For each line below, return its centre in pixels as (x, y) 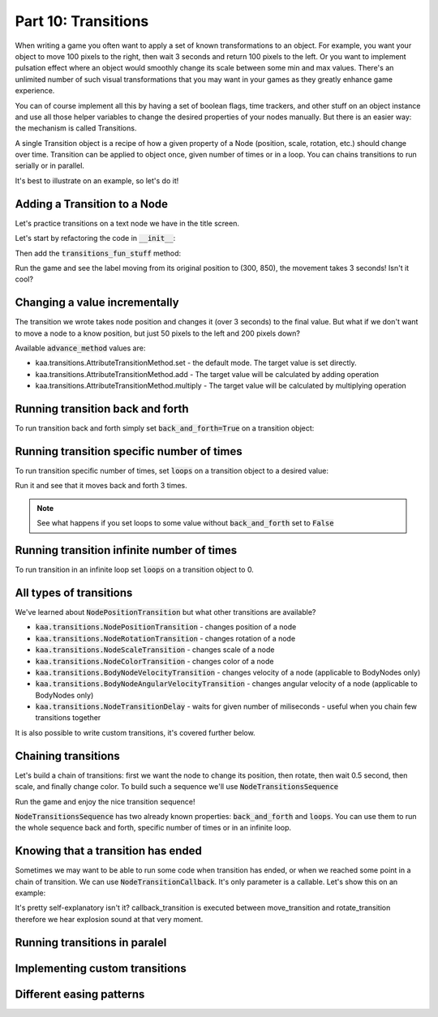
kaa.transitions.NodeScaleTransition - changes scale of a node (155, 650)
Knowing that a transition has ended (109, 851)
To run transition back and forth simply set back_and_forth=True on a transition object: (165, 428)
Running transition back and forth (102, 408)
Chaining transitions (68, 755)
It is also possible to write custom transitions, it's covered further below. (135, 732)
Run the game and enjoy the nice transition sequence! (105, 801)
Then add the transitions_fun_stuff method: (98, 253)
